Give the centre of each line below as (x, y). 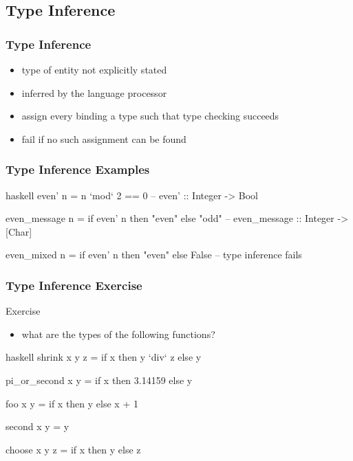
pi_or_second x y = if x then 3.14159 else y (99, 380)
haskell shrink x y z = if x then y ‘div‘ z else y (104, 357)
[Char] (19, 231)
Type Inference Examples (78, 169)
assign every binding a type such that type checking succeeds (150, 116)
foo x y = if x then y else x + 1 (72, 403)
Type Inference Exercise (74, 285)
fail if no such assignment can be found (104, 138)
